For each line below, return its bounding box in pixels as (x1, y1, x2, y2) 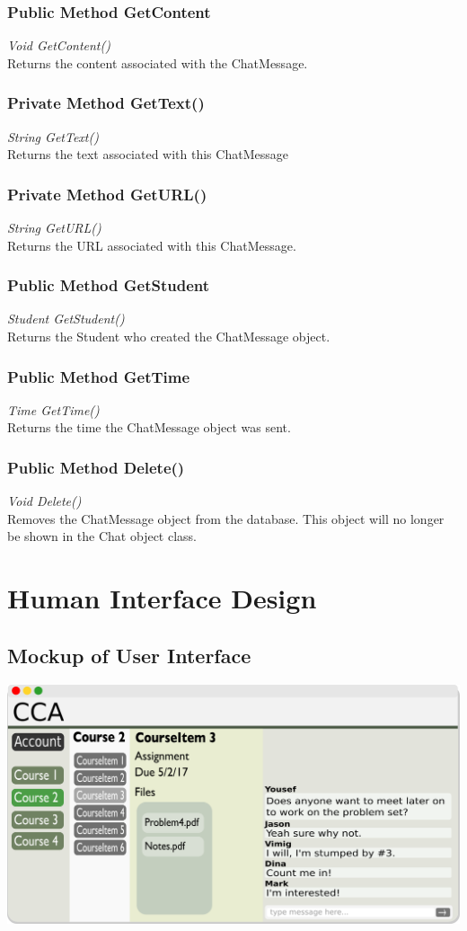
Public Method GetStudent (7, 274, 209, 297)
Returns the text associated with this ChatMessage (7, 145, 288, 164)
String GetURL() (7, 218, 101, 237)
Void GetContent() (7, 36, 110, 55)
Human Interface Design (7, 580, 317, 616)
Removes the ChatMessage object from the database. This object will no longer (7, 509, 445, 528)
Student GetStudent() (7, 309, 125, 328)
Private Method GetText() (7, 92, 205, 114)
